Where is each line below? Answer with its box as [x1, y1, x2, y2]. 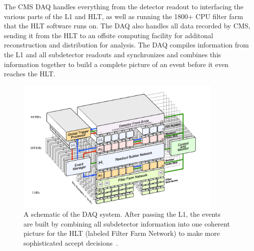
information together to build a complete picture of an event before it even [4, 59, 229, 69]
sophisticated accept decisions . [24, 238, 118, 248]
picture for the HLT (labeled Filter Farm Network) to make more [24, 228, 220, 238]
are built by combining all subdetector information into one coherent [24, 218, 230, 228]
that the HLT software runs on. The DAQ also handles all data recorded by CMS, [4, 21, 251, 31]
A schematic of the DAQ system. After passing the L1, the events [24, 209, 221, 219]
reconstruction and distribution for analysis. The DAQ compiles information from [4, 40, 249, 50]
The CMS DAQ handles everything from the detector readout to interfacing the [4, 1, 244, 11]
